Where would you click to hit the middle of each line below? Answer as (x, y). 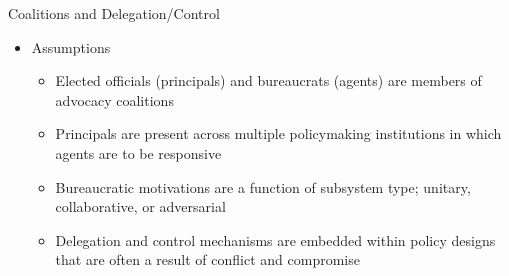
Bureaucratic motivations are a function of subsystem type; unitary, (263, 186)
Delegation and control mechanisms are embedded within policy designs (275, 239)
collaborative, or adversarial (140, 206)
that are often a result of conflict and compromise (207, 259)
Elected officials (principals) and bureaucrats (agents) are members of (268, 80)
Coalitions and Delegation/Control (114, 13)
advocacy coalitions (114, 99)
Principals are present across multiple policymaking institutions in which (278, 133)
